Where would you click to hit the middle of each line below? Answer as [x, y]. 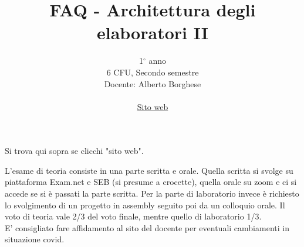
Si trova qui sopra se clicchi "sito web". [74, 151]
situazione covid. [35, 239]
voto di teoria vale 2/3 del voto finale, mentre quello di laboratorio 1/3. [133, 216]
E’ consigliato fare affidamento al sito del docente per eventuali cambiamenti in [147, 227]
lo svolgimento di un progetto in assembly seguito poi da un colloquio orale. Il [145, 205]
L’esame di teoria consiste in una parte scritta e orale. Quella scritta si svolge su [149, 170]
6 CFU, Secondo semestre [153, 72]
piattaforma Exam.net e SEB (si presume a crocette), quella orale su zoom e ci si [151, 182]
